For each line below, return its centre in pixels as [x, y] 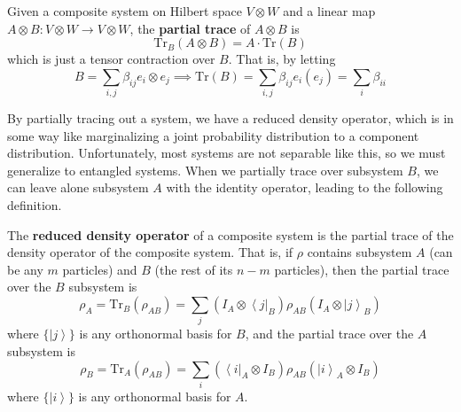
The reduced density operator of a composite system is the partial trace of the [230, 234]
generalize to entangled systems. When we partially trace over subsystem [205, 170]
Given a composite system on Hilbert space [125, 11]
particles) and [100, 269]
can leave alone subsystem [78, 187]
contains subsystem [359, 252]
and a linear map [329, 11]
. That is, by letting [282, 59]
